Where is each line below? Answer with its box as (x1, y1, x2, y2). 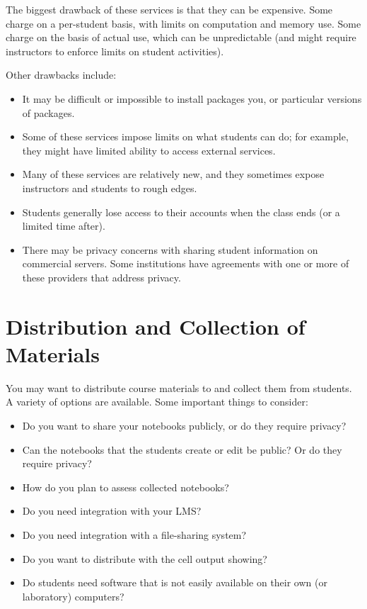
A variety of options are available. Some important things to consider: (6, 394, 308, 409)
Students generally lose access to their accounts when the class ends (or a (22, 204, 340, 219)
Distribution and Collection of (6, 311, 305, 340)
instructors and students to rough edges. (22, 180, 197, 195)
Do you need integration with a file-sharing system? (22, 527, 247, 542)
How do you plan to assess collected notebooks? (22, 479, 229, 494)
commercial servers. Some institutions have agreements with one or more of (22, 256, 349, 271)
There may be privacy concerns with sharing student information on (22, 242, 318, 257)
